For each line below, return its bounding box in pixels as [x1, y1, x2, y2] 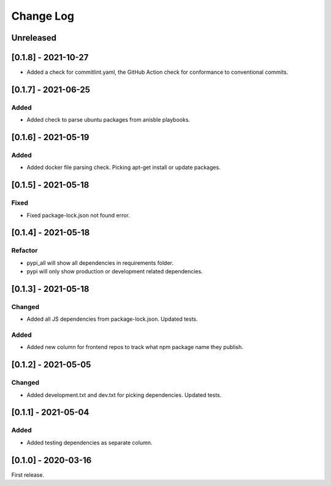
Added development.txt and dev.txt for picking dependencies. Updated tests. [26, 391, 222, 399]
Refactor [11, 246, 38, 255]
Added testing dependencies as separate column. [26, 439, 153, 446]
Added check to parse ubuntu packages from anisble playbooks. [26, 116, 190, 123]
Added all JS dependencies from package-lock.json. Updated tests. [26, 315, 199, 323]
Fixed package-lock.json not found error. [26, 211, 130, 219]
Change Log [11, 9, 75, 23]
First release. [11, 471, 45, 479]
